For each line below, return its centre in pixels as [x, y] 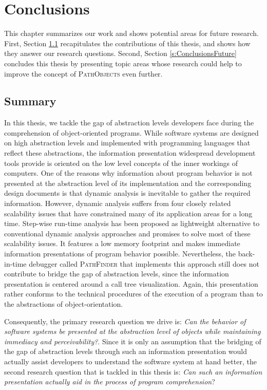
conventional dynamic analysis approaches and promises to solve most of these [127, 233]
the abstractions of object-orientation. [64, 303]
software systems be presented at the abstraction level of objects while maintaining [132, 331]
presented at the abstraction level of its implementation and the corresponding [128, 183]
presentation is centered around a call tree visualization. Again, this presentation [131, 283]
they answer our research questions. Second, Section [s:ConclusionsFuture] [120, 53]
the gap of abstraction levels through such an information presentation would [126, 351]
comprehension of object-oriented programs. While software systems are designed [131, 132]
